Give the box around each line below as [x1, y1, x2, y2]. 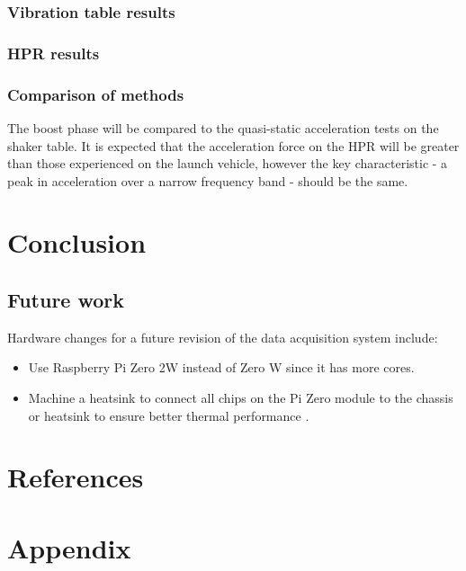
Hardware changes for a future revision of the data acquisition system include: [7, 327, 438, 346]
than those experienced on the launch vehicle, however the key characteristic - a [7, 154, 448, 173]
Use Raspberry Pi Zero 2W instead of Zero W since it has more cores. [28, 358, 415, 377]
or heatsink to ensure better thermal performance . [28, 406, 309, 424]
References [7, 459, 144, 495]
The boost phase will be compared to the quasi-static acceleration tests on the [7, 118, 439, 137]
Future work [7, 286, 125, 314]
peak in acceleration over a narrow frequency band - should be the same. [7, 171, 408, 190]
